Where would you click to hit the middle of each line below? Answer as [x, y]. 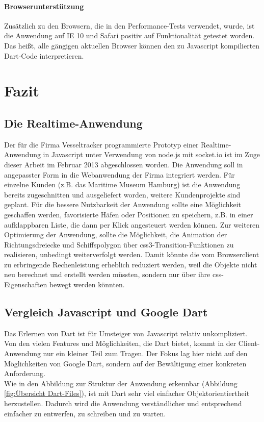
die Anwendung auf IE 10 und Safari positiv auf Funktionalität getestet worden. [129, 35]
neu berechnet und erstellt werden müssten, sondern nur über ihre [107, 274]
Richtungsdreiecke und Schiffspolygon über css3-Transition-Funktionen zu [119, 244]
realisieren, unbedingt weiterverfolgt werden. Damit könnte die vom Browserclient [132, 254]
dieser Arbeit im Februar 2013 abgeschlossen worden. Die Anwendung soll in [124, 164]
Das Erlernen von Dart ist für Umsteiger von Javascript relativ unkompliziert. [126, 333]
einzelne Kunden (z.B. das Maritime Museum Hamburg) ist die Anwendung [122, 184]
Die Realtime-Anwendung [73, 123]
